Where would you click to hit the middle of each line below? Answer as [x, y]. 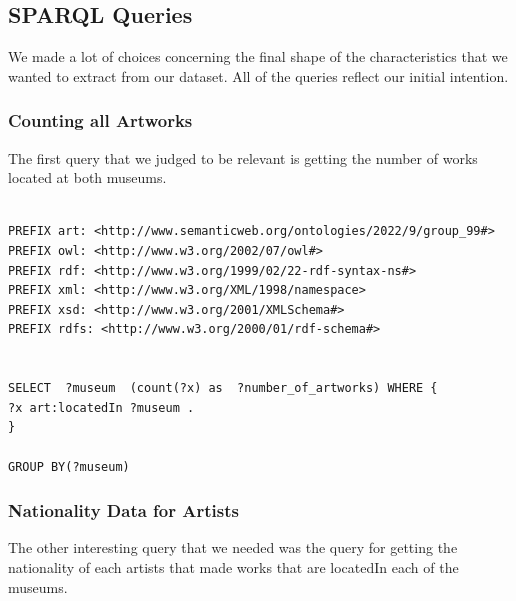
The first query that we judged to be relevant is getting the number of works [243, 157]
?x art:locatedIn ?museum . [101, 407]
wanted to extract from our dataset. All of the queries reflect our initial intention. [258, 75]
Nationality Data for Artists [123, 510]
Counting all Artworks [100, 120]
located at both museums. [87, 177]
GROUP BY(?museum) [69, 466]
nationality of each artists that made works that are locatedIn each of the [233, 566]
